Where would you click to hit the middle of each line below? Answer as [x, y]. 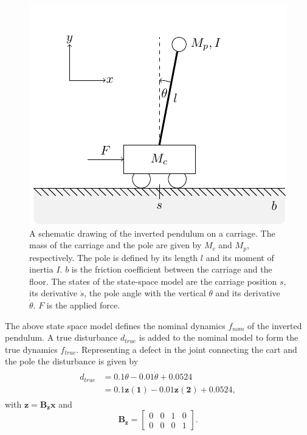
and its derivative [248, 293]
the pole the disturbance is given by [72, 361]
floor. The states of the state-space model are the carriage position [153, 281]
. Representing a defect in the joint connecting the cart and [187, 349]
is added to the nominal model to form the [219, 337]
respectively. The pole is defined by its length [114, 257]
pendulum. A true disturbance [61, 337]
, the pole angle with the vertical [145, 293]
